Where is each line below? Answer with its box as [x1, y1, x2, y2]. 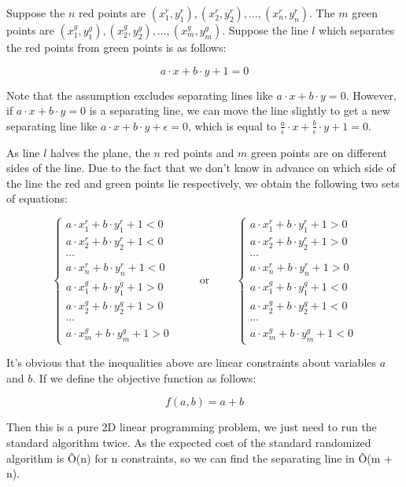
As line [6, 144, 40, 160]
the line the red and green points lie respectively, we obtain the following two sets [6, 174, 400, 191]
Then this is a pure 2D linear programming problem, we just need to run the [6, 419, 377, 435]
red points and [164, 144, 234, 160]
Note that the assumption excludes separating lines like [6, 86, 273, 103]
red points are [79, 5, 146, 20]
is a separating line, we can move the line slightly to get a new [89, 102, 390, 119]
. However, [345, 86, 397, 103]
